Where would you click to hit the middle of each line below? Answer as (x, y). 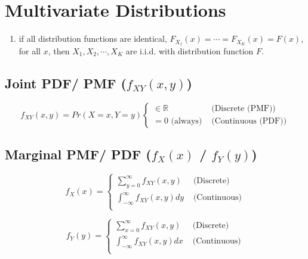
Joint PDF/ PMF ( (66, 83)
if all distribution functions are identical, (93, 38)
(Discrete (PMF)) (244, 109)
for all (30, 50)
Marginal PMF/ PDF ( (78, 154)
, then (59, 50)
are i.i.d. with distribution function (190, 50)
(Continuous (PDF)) (249, 121)
